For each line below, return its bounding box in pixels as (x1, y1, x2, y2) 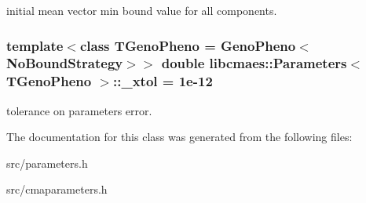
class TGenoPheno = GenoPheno (79, 35, 296, 55)
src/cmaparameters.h (6, 181, 108, 198)
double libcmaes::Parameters (161, 53, 347, 73)
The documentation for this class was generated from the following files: (6, 129, 353, 145)
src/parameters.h (6, 154, 88, 171)
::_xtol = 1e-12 (113, 71, 213, 91)
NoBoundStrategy (6, 53, 123, 73)
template (6, 35, 64, 55)
